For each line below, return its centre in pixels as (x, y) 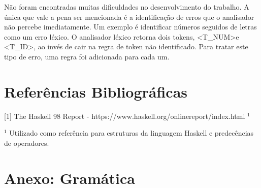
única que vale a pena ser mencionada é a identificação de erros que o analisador (129, 17)
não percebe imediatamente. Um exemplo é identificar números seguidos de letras (130, 27)
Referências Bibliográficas (96, 91)
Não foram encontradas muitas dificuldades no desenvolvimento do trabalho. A (127, 7)
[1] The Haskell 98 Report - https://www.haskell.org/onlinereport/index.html (125, 116)
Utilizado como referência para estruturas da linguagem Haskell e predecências (132, 133)
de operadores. (27, 143)
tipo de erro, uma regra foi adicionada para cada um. (87, 56)
